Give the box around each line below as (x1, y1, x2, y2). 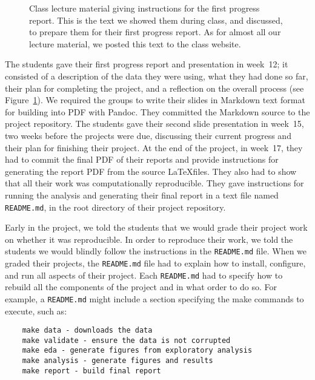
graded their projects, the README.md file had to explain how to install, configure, (5, 257, 306, 269)
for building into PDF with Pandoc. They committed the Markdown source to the (5, 105, 310, 118)
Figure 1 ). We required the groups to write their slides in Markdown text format (5, 93, 305, 106)
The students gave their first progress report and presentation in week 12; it (5, 58, 288, 70)
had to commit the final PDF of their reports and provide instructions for (5, 153, 279, 166)
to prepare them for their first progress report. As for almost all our (29, 25, 281, 38)
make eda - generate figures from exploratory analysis (22, 346, 253, 355)
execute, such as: (5, 304, 67, 317)
